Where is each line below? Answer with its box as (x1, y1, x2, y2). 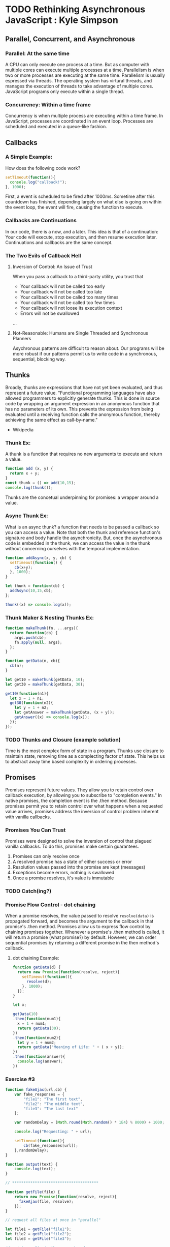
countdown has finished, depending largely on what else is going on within (5, 199, 162, 205)
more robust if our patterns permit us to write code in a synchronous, (12, 351, 157, 357)
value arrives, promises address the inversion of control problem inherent (5, 808, 159, 814)
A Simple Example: (5, 154, 53, 161)
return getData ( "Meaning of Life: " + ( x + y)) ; (17, 1045, 124, 1050)
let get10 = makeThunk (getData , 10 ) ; (5, 677, 85, 682)
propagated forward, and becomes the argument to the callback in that (5, 918, 154, 924)
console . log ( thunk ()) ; (5, 485, 53, 490)
